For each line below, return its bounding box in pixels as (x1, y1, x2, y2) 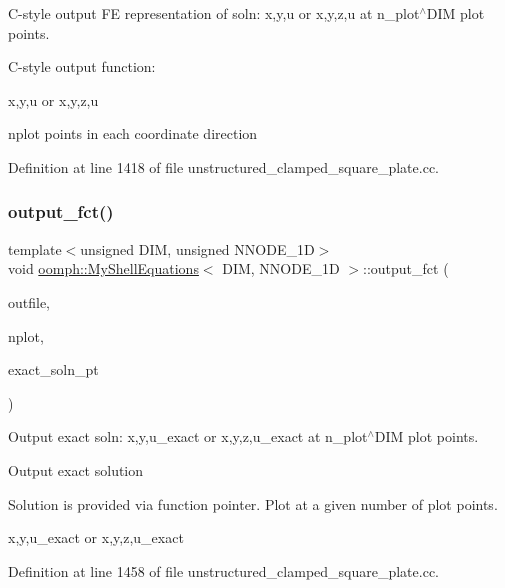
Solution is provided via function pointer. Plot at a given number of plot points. (8, 493, 498, 514)
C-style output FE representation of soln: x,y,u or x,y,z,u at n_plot (8, 3, 420, 23)
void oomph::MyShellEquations (8, 258, 199, 279)
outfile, (8, 291, 51, 312)
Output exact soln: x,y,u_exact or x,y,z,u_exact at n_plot (8, 426, 368, 447)
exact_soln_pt (8, 359, 99, 380)
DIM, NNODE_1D (222, 258, 340, 279)
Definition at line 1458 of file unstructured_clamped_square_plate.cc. (8, 560, 440, 581)
